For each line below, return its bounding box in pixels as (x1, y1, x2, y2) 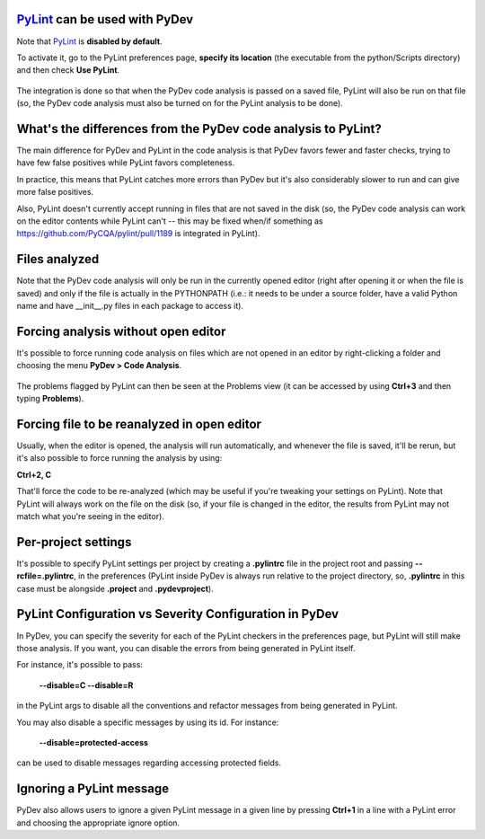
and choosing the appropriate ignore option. (16, 817, 180, 828)
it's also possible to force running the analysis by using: (16, 453, 223, 464)
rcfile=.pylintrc (16, 570, 75, 581)
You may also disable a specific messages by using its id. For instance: (16, 717, 279, 728)
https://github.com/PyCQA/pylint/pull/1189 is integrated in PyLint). (16, 228, 260, 239)
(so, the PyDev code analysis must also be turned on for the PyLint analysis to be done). (16, 98, 343, 109)
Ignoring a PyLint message (16, 782, 170, 797)
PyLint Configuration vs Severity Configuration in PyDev (16, 606, 339, 622)
